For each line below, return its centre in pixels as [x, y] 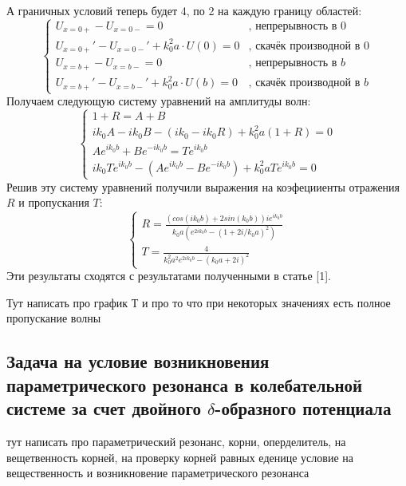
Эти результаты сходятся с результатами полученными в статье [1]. [169, 276]
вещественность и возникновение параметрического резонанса [158, 473]
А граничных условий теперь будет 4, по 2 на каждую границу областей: [184, 10]
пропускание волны [54, 318]
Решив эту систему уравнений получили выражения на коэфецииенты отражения [203, 186]
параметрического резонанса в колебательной [185, 384]
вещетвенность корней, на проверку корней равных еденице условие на [180, 457]
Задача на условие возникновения [138, 361]
